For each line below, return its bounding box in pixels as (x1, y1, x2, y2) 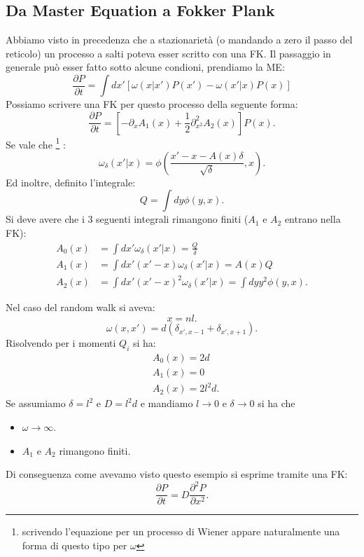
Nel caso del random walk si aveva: (6, 300, 155, 315)
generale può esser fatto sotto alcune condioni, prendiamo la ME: (6, 60, 285, 74)
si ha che (258, 396, 295, 411)
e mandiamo (140, 396, 193, 411)
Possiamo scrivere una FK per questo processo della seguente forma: (6, 97, 298, 111)
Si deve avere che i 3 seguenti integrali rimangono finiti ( (6, 212, 248, 226)
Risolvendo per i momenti (6, 336, 116, 350)
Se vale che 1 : (6, 135, 66, 151)
